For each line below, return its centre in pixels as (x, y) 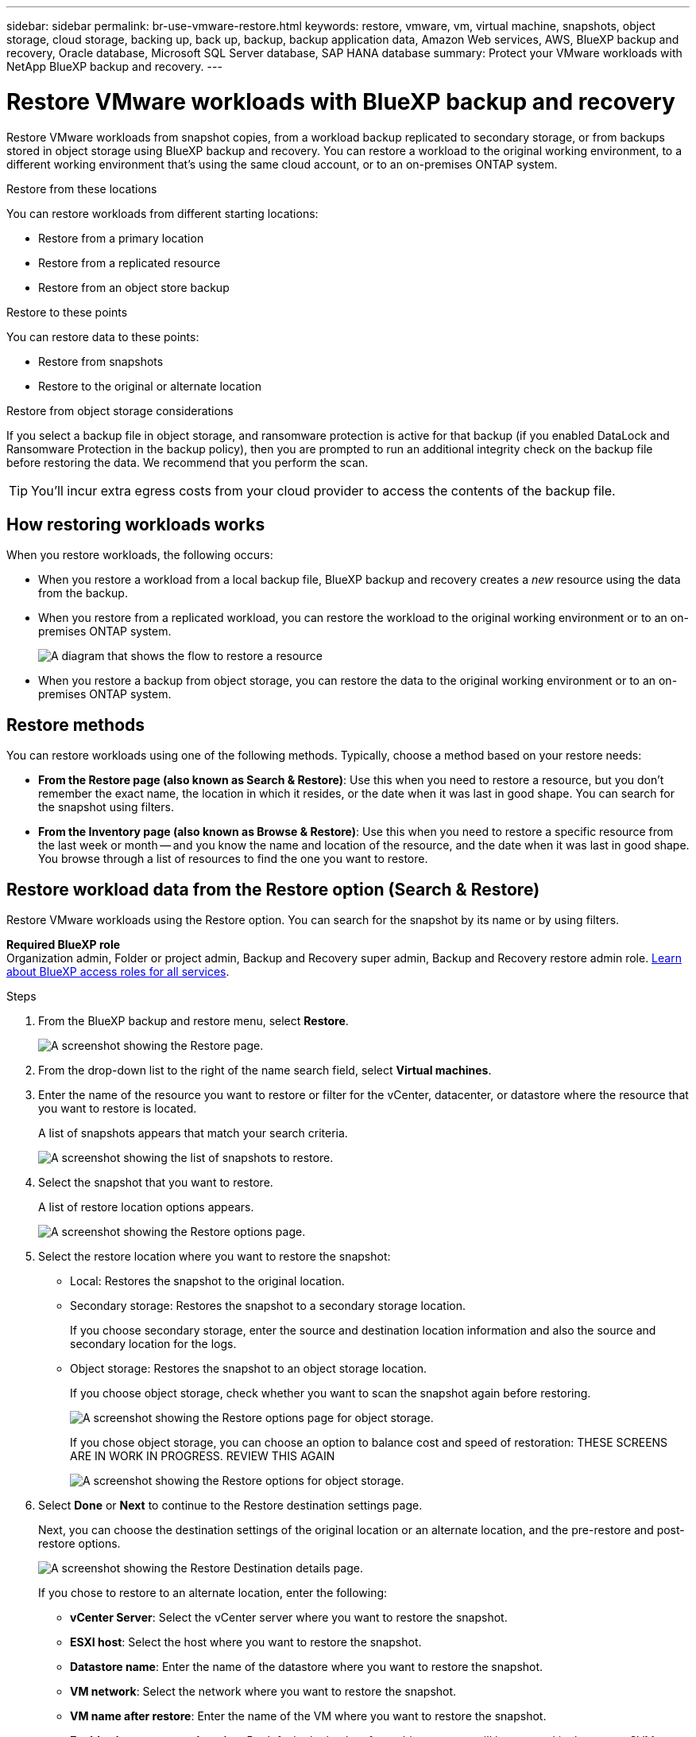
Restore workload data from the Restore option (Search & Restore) (273, 889)
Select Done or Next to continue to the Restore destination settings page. (230, 1506)
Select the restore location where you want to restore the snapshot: (215, 1257)
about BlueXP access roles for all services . (118, 972)
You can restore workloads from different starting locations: (162, 213)
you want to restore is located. (118, 1109)
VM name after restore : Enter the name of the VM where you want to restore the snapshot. (308, 1716)
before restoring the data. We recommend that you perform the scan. (188, 462)
